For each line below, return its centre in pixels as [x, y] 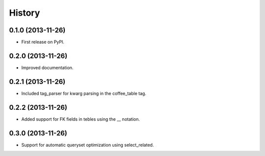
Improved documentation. [47, 67]
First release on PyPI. [43, 42]
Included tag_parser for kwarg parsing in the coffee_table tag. [84, 93]
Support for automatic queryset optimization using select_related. [88, 145]
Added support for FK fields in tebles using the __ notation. [80, 119]
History [25, 13]
